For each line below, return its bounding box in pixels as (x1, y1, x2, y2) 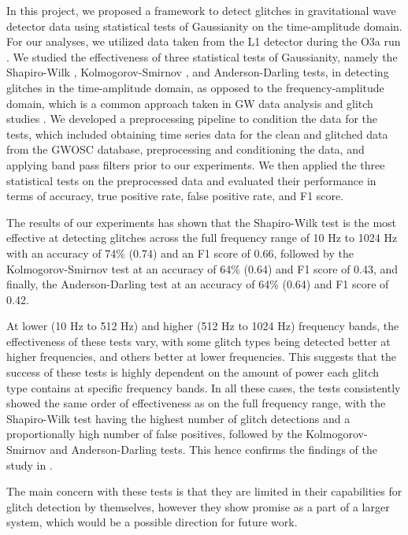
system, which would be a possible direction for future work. (6, 514, 298, 530)
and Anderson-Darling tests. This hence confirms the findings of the (50, 441, 378, 458)
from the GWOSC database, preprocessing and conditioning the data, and (6, 141, 365, 158)
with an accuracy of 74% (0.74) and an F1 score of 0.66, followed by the (6, 244, 354, 261)
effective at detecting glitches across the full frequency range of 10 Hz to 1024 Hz (6, 229, 398, 246)
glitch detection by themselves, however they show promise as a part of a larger (6, 498, 390, 515)
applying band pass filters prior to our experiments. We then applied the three (6, 156, 385, 173)
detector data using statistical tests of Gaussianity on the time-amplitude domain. (6, 17, 402, 34)
